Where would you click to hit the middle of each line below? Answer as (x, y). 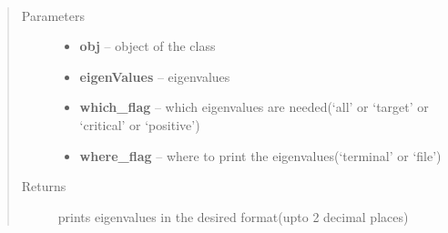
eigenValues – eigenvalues (155, 76)
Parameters (53, 15)
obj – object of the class (148, 46)
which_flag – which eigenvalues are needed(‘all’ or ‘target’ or (254, 107)
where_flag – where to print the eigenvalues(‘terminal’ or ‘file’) (260, 155)
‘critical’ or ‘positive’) (140, 124)
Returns (44, 186)
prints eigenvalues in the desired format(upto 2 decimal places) (233, 216)
